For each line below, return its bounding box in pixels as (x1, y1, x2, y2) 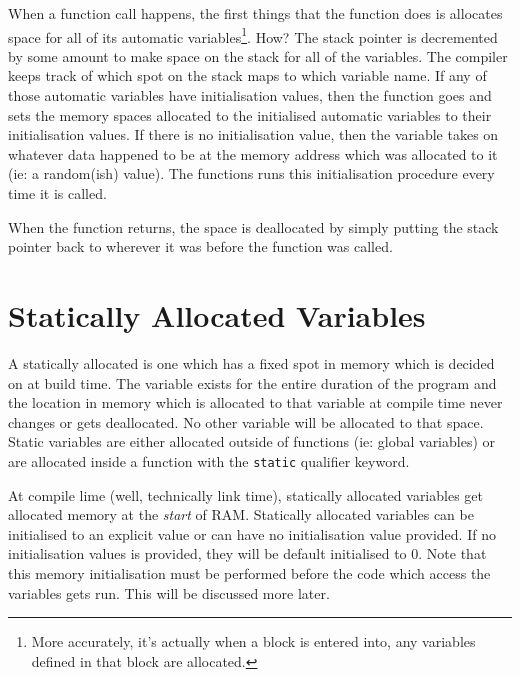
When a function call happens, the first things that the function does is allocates (8, 3, 503, 23)
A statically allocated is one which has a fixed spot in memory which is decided (8, 352, 495, 373)
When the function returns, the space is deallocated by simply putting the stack (8, 216, 499, 237)
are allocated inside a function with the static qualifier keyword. (8, 450, 410, 471)
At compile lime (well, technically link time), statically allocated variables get (8, 484, 483, 505)
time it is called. (8, 183, 107, 203)
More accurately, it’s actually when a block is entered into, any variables (31, 631, 476, 652)
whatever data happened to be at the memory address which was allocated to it (8, 143, 498, 164)
